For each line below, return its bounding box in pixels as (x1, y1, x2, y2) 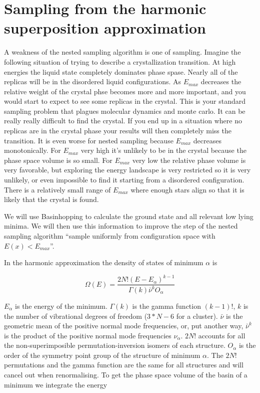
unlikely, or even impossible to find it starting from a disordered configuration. (4, 174, 244, 185)
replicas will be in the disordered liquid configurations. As (4, 76, 181, 87)
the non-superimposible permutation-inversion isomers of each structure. (4, 340, 225, 350)
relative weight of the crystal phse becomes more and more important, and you (4, 86, 246, 96)
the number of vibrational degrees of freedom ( (4, 310, 147, 321)
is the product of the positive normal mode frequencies (4, 330, 171, 340)
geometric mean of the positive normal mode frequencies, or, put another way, (4, 320, 243, 331)
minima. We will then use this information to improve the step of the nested (4, 221, 238, 231)
